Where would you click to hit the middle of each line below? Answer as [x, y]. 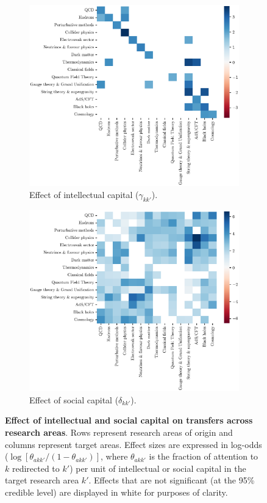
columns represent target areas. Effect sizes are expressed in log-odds [133, 444]
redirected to [36, 468]
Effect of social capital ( [74, 399]
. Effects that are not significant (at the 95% [172, 480]
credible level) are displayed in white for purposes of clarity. [116, 492]
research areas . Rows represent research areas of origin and [119, 432]
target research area [42, 480]
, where [114, 456]
